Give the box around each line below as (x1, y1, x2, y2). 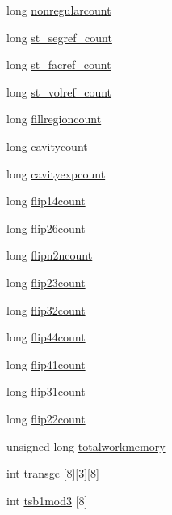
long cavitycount (6, 137, 88, 154)
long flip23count (6, 273, 86, 290)
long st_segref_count (6, 28, 112, 45)
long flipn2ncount (6, 247, 93, 264)
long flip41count (6, 355, 86, 372)
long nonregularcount (6, 2, 111, 18)
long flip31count (6, 383, 86, 400)
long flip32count (6, 301, 86, 318)
